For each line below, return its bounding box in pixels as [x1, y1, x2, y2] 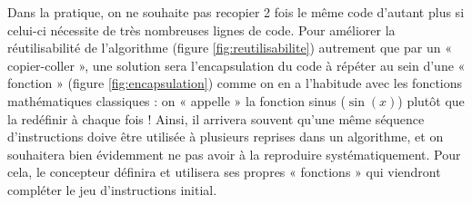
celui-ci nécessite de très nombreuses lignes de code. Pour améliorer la [7, 20, 396, 39]
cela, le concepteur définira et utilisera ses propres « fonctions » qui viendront [7, 162, 441, 181]
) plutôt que [397, 91, 465, 110]
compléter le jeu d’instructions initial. [7, 180, 217, 199]
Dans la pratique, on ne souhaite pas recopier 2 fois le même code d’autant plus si [7, 3, 465, 21]
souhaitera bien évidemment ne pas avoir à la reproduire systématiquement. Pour [7, 144, 461, 163]
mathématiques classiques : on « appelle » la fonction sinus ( [7, 91, 346, 110]
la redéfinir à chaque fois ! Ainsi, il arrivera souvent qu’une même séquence [7, 109, 425, 128]
